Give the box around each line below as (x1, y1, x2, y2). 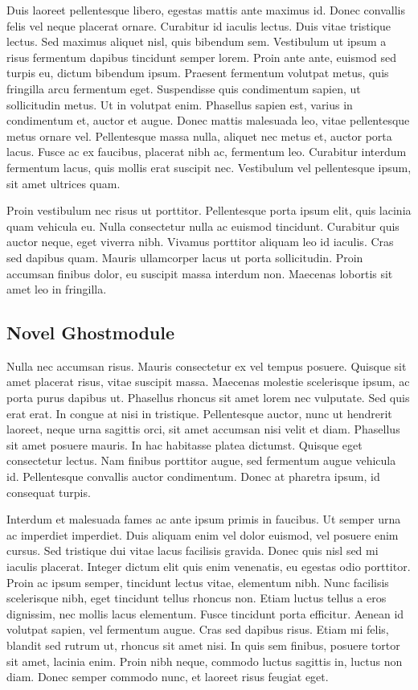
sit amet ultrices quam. (6, 175, 121, 191)
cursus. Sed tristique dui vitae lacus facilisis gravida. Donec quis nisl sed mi (6, 542, 379, 559)
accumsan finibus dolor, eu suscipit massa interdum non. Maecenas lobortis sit (6, 265, 393, 281)
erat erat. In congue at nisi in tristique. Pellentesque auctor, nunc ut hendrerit (6, 405, 392, 421)
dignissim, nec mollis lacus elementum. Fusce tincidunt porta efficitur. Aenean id (6, 605, 404, 622)
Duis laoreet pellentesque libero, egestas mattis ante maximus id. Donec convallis (6, 2, 406, 18)
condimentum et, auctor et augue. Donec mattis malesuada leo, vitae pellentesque (6, 112, 410, 129)
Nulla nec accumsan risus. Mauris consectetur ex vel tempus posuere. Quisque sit (6, 357, 407, 374)
